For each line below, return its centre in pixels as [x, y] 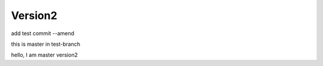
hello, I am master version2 [44, 55]
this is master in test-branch [46, 44]
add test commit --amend [43, 33]
